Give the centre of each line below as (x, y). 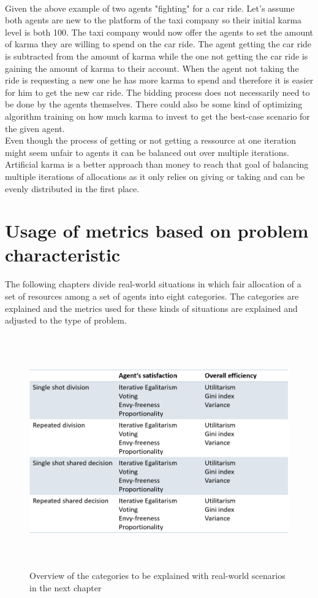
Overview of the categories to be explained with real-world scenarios (157, 576)
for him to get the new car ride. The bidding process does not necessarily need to (157, 92)
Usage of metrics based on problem (157, 231)
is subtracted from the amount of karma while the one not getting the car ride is (157, 56)
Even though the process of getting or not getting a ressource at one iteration (151, 140)
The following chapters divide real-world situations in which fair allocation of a (153, 284)
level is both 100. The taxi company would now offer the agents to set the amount (159, 32)
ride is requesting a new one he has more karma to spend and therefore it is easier (159, 80)
